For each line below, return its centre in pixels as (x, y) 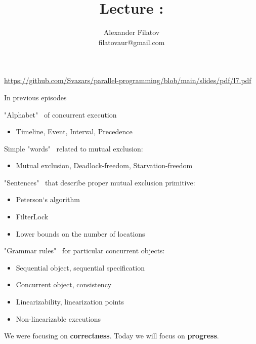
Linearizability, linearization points (70, 302)
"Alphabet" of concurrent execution (60, 114)
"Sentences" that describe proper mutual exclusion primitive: (100, 182)
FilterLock (32, 217)
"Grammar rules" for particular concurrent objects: (84, 251)
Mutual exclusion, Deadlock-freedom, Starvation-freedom (104, 165)
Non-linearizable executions (58, 318)
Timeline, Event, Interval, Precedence (74, 131)
